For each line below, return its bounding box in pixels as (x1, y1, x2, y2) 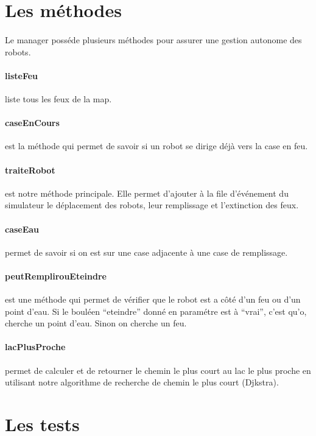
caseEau (5, 222, 40, 235)
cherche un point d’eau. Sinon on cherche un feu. (5, 317, 187, 329)
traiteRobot (5, 163, 55, 176)
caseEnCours (5, 116, 60, 129)
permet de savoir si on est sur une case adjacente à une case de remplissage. (5, 245, 288, 258)
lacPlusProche (5, 340, 66, 353)
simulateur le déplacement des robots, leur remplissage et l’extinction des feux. (5, 199, 299, 211)
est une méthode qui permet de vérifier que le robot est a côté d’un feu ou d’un (5, 293, 301, 306)
